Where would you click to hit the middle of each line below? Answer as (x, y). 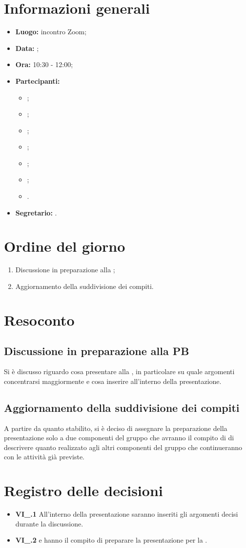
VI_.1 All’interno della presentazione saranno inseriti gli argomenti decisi (127, 514)
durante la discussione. (49, 523)
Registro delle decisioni (83, 490)
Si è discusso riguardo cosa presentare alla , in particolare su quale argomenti (119, 371)
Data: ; (27, 48)
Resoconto (39, 320)
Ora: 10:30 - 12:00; (44, 64)
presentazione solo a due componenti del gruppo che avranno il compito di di (119, 438)
